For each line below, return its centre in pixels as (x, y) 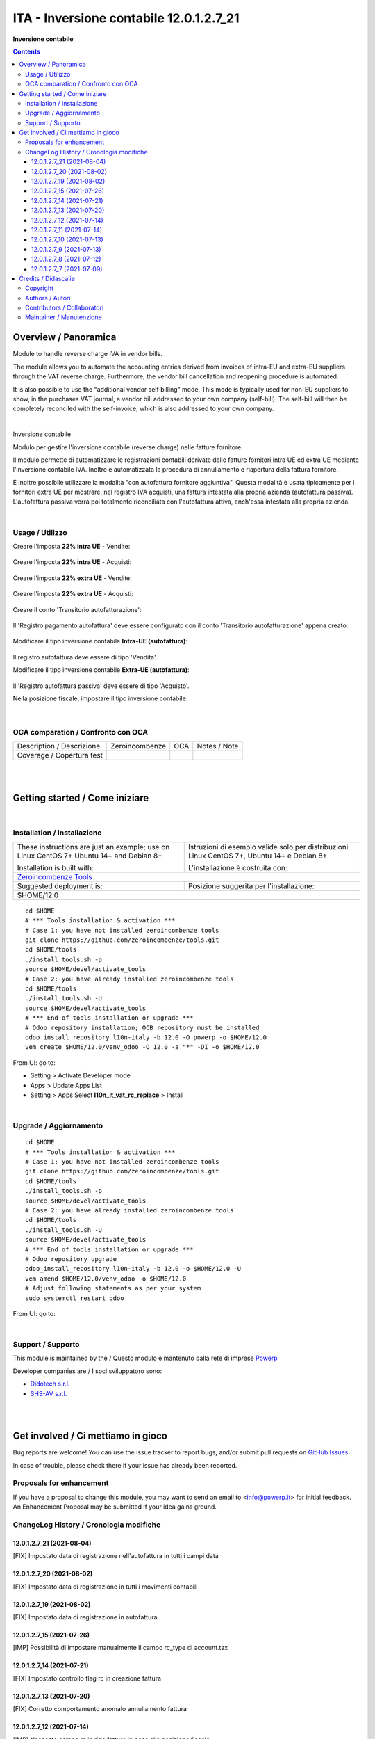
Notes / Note (218, 746)
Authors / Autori (48, 298)
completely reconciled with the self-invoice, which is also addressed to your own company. (143, 409)
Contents (27, 51)
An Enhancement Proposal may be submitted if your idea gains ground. (115, 1507)
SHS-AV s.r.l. (49, 1393)
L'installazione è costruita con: (237, 867)
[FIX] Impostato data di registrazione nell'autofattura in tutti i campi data (116, 1556)
